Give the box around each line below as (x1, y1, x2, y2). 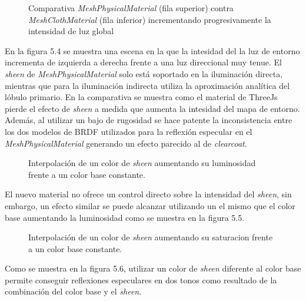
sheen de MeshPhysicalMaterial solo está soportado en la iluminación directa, (5, 67, 283, 80)
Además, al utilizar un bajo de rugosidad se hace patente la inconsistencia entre (5, 114, 292, 126)
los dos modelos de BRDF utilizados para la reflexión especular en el (5, 125, 252, 137)
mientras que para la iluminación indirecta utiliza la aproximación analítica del (5, 79, 290, 91)
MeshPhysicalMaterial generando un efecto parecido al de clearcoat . (5, 137, 247, 149)
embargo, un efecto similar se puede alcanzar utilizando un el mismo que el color (5, 199, 295, 211)
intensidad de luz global (28, 25, 114, 37)
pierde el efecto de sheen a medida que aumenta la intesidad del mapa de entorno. (5, 102, 300, 114)
